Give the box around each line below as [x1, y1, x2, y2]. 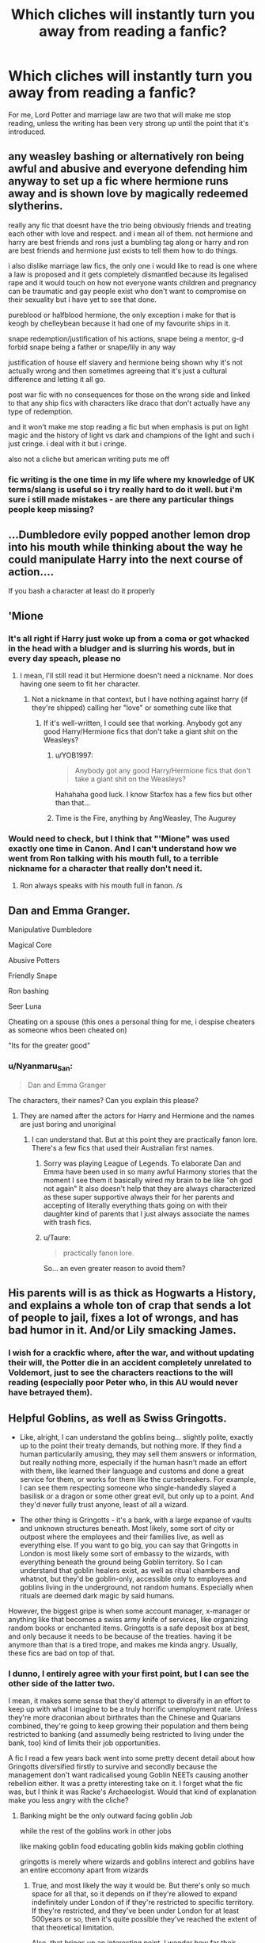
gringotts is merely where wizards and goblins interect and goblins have [19, 1857, 255, 1867]
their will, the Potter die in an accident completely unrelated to [8, 1357, 252, 1368]
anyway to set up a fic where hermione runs [8, 174, 229, 188]
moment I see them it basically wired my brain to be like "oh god [43, 1175, 253, 1185]
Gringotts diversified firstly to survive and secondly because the [8, 1762, 218, 1772]
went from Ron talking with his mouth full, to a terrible [8, 853, 219, 865]
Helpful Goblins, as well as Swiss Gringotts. [8, 1411, 227, 1425]
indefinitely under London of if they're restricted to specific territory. [31, 1898, 255, 1907]
